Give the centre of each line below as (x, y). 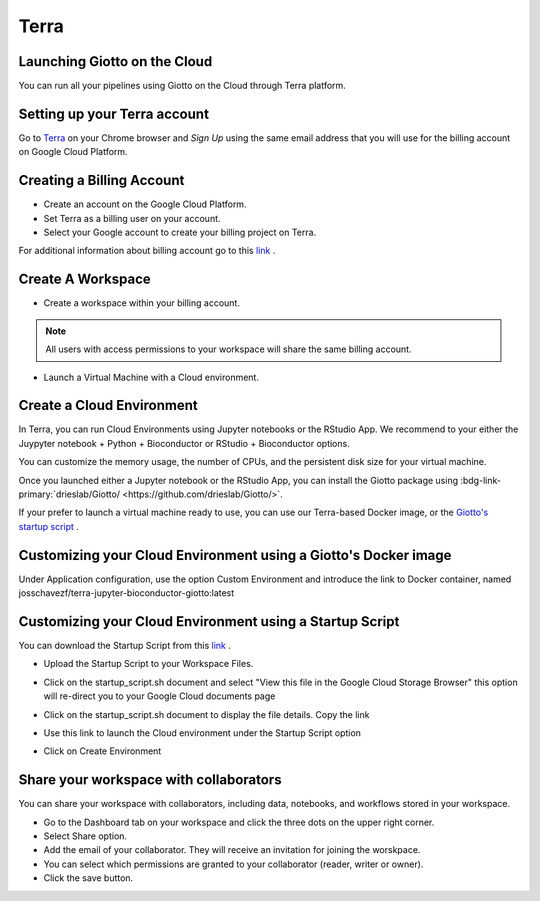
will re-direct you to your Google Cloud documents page (159, 696)
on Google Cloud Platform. (73, 152)
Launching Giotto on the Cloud (115, 61)
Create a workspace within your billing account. (141, 303)
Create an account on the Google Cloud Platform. (145, 204)
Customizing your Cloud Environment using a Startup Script (209, 621)
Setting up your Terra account (114, 113)
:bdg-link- (481, 480)
